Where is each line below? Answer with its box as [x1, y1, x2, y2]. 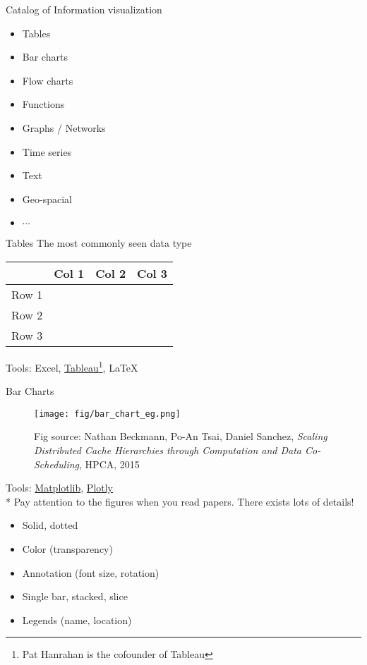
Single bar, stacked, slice [22, 589, 128, 604]
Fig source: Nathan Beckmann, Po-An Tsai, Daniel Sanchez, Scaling [34, 429, 327, 444]
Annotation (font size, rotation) [22, 565, 160, 580]
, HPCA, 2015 [79, 456, 140, 471]
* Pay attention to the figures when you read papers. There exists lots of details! [6, 494, 354, 508]
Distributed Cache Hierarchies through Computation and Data [34, 443, 301, 458]
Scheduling [34, 456, 80, 471]
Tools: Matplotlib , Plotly [6, 480, 114, 495]
